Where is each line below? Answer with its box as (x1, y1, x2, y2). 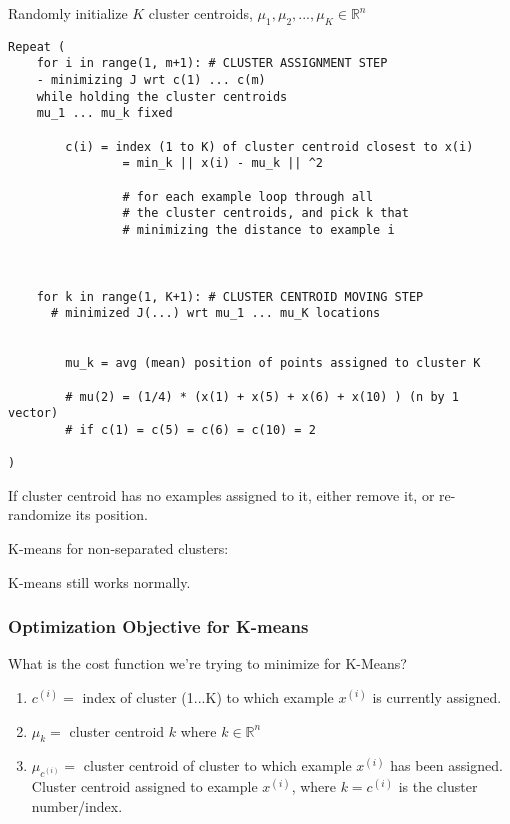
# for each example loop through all (122, 189, 374, 204)
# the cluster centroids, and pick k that (122, 206, 409, 221)
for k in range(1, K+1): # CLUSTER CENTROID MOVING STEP (36, 289, 424, 304)
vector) (8, 406, 59, 421)
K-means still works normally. (8, 571, 191, 592)
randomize (8, 504, 72, 525)
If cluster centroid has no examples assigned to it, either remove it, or (8, 484, 435, 505)
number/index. (31, 795, 123, 816)
